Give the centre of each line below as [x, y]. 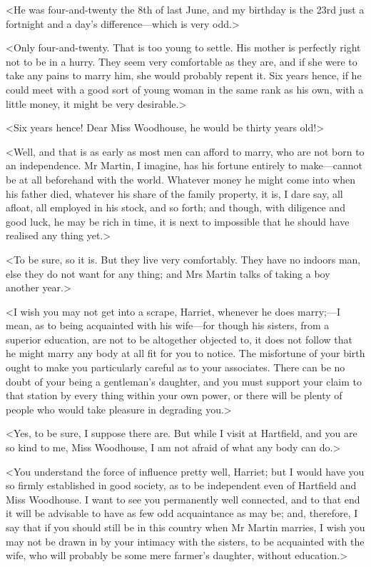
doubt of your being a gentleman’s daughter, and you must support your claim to [184, 381]
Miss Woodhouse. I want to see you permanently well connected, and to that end [183, 499]
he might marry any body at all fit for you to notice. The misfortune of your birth [185, 353]
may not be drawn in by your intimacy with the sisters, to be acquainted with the [185, 541]
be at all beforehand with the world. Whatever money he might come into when [181, 179]
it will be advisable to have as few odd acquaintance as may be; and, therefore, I [182, 513]
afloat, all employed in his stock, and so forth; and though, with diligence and [176, 207]
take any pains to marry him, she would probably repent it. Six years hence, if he [184, 75]
